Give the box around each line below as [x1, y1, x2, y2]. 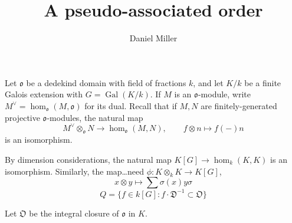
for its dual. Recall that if [84, 99, 177, 112]
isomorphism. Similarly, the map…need [5, 165, 144, 177]
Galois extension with [5, 88, 83, 100]
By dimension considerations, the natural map [5, 153, 172, 165]
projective [5, 111, 40, 123]
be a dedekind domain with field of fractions [26, 76, 186, 88]
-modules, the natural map [47, 111, 143, 123]
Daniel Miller [129, 32, 178, 44]
